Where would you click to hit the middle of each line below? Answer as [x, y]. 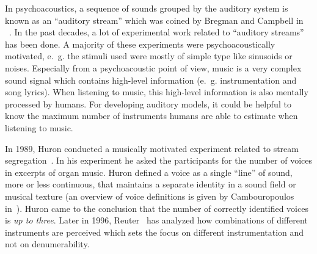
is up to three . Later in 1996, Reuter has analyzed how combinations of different [156, 220]
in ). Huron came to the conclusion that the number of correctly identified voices [157, 208]
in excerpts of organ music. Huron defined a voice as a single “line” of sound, [149, 172]
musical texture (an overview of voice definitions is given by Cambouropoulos [150, 196]
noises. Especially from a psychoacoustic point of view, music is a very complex [153, 67]
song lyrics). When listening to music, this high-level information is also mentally [157, 92]
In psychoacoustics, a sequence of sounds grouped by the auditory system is [147, 8]
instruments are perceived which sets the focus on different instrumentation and [155, 232]
